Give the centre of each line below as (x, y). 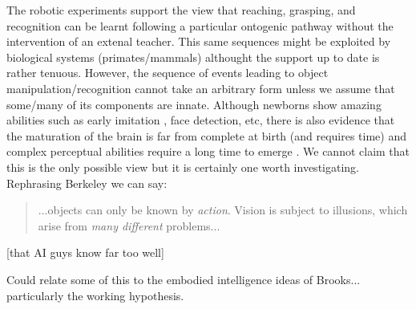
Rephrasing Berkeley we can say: (87, 183)
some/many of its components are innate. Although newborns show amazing (194, 104)
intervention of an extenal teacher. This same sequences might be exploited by (199, 41)
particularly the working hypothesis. (95, 295)
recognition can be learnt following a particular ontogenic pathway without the (200, 25)
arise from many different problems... (129, 225)
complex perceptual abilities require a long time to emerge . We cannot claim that (208, 151)
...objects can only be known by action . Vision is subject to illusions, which (223, 210)
